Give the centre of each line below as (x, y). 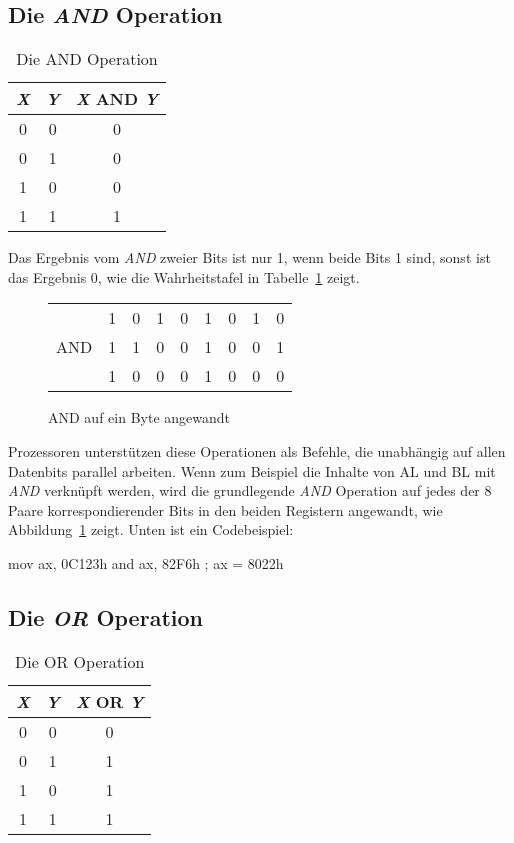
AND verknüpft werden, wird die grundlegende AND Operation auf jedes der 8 (250, 490)
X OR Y (109, 701)
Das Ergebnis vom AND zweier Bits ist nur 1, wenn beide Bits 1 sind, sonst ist (249, 257)
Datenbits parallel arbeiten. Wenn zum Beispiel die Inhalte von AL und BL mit (252, 470)
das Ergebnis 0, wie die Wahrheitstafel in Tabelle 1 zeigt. (184, 276)
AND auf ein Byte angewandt (139, 417)
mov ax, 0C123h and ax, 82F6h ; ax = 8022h (146, 562)
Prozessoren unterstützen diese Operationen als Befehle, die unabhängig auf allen (257, 450)
